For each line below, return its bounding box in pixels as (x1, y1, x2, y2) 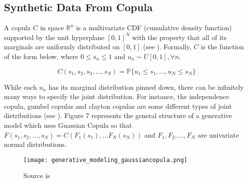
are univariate (197, 129, 239, 140)
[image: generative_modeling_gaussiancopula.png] (23, 156, 188, 163)
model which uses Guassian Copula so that (4, 120, 132, 130)
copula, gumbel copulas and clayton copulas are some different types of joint (4, 101, 232, 111)
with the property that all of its (132, 32, 227, 42)
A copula (4, 22, 31, 33)
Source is (23, 170, 50, 181)
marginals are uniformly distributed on (4, 41, 120, 52)
